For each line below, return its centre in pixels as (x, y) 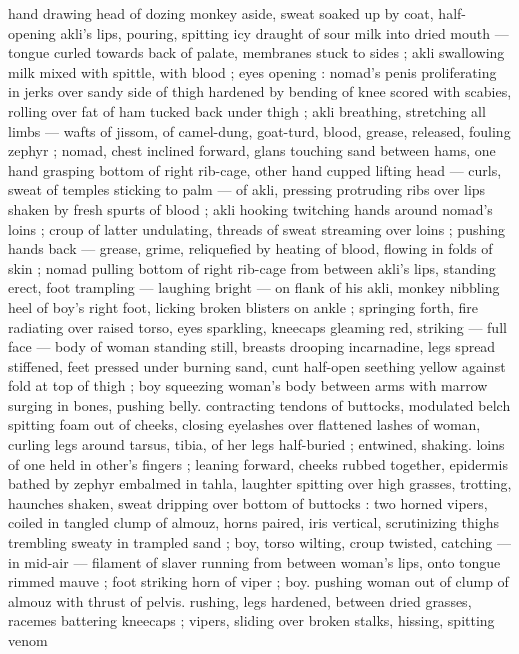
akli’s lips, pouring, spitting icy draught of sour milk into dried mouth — (284, 32)
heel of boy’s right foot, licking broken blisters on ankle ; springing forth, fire (243, 306)
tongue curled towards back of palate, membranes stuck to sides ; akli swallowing (256, 52)
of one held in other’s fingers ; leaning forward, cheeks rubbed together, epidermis (258, 463)
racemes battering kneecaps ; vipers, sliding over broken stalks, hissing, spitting (251, 620)
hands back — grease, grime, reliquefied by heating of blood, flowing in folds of (250, 248)
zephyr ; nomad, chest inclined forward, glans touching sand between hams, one (252, 150)
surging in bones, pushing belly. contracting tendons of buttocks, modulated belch (259, 404)
